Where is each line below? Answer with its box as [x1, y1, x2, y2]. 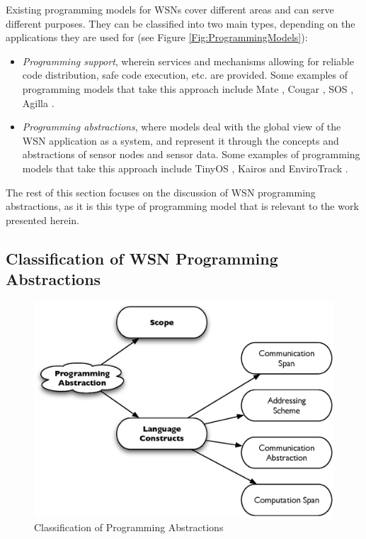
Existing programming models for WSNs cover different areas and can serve [6, 2, 334, 16]
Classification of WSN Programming [6, 247, 278, 269]
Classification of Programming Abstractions [34, 520, 224, 535]
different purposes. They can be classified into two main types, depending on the [6, 16, 355, 30]
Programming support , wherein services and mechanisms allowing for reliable [22, 53, 354, 68]
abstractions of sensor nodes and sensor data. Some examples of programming [22, 147, 360, 162]
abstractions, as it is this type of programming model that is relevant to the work [6, 199, 359, 213]
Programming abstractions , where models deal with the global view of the [22, 119, 341, 134]
